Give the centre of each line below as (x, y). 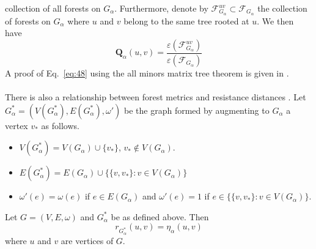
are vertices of (87, 240)
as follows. (60, 125)
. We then (275, 20)
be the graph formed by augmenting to (197, 110)
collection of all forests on (53, 8)
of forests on (28, 20)
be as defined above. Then (160, 216)
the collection (282, 8)
